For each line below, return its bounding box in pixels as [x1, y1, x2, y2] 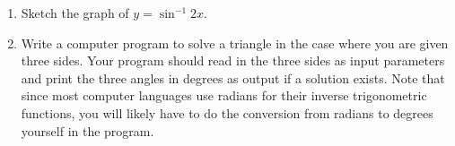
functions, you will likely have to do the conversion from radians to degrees [21, 103, 433, 122]
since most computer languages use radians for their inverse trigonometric [21, 86, 427, 105]
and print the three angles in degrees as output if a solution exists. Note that [21, 68, 445, 87]
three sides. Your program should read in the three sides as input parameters [21, 51, 445, 70]
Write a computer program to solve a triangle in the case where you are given [21, 33, 449, 52]
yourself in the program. [21, 121, 154, 140]
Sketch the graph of [21, 4, 129, 21]
